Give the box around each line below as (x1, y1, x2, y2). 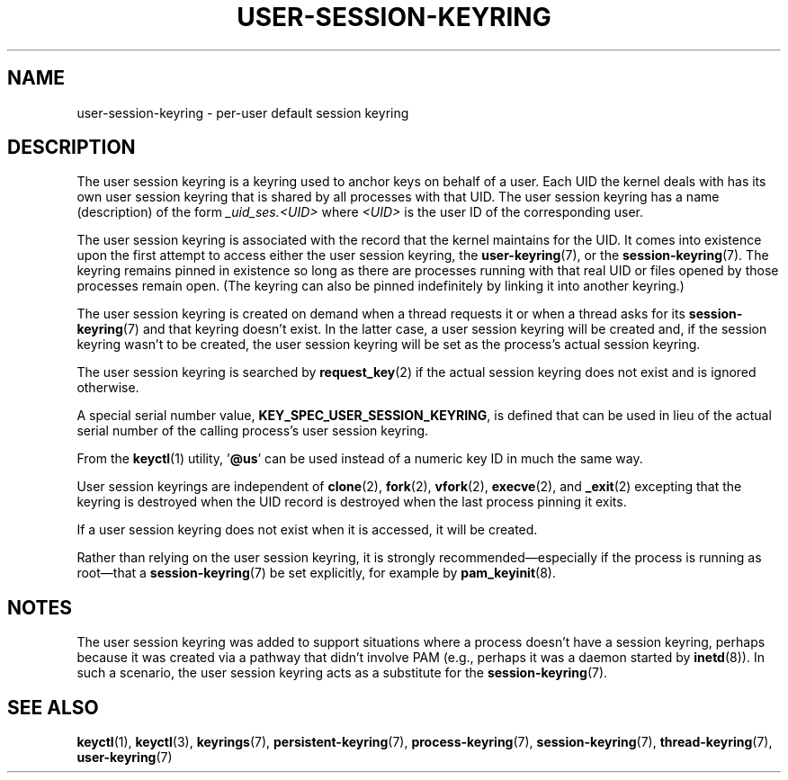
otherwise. (76, 380, 139, 396)
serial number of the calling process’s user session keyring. (76, 423, 429, 439)
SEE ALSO (7, 695, 99, 719)
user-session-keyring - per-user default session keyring (76, 104, 409, 121)
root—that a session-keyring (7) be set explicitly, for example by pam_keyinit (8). (76, 565, 556, 581)
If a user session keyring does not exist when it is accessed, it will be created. (76, 522, 538, 538)
